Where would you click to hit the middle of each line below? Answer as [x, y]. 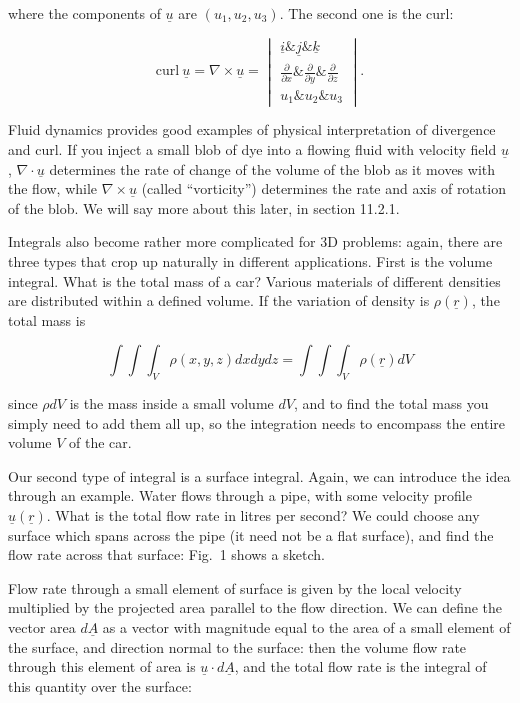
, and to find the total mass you [391, 403]
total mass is [47, 319]
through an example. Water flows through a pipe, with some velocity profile [240, 495]
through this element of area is [102, 666]
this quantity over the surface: [100, 685]
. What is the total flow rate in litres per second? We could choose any [263, 515]
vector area [42, 627]
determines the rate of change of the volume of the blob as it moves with [272, 168]
